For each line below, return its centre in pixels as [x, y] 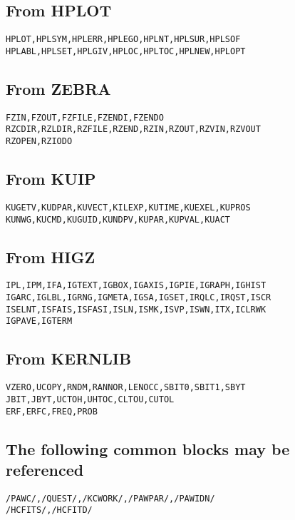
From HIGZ [51, 256]
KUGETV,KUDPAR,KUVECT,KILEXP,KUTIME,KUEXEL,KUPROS [128, 207]
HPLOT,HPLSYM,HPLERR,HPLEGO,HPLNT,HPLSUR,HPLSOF [123, 40]
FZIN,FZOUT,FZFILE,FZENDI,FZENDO [85, 117]
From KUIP [51, 179]
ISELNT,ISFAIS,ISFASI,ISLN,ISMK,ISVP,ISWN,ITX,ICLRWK [136, 309]
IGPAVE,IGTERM [39, 321]
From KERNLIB [69, 358]
